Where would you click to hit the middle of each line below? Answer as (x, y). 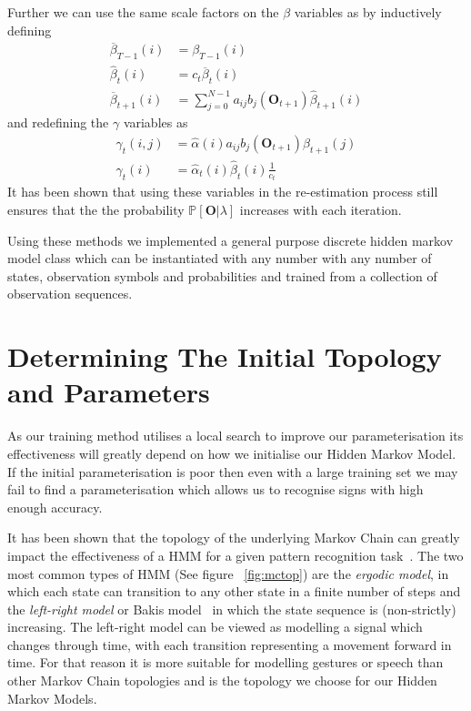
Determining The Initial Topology (225, 356)
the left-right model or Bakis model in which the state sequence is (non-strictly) (232, 609)
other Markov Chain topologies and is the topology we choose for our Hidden (222, 681)
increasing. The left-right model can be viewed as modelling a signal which (215, 627)
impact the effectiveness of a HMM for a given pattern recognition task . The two (235, 555)
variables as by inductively (368, 12)
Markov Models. (52, 698)
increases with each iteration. (321, 210)
